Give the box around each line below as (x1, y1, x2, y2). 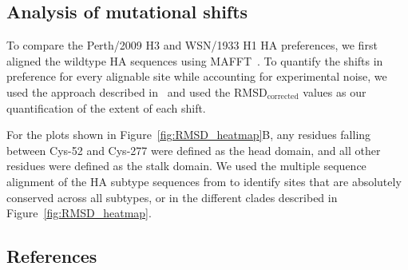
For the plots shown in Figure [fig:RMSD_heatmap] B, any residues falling (6, 126, 371, 143)
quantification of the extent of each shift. (6, 99, 206, 116)
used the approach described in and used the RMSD (6, 83, 267, 100)
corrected (267, 93, 299, 101)
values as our (303, 83, 366, 100)
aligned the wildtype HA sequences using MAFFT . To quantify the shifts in (6, 52, 383, 69)
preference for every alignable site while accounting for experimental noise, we (6, 68, 387, 85)
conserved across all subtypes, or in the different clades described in (6, 189, 338, 205)
